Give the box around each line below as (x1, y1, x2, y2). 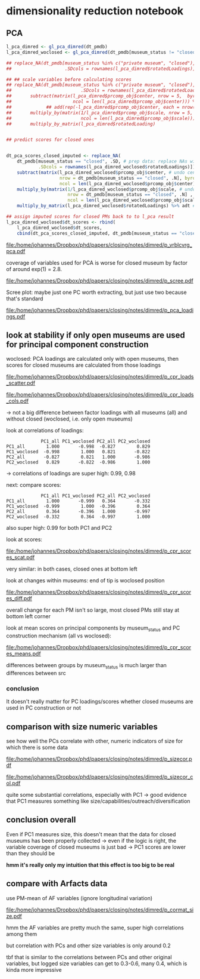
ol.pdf (6, 779, 21, 787)
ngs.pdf (6, 312, 26, 320)
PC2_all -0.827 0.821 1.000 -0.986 (6, 454, 151, 461)
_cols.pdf (6, 397, 29, 404)
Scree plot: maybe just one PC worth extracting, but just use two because (6, 289, 187, 296)
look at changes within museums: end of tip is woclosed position (6, 577, 165, 584)
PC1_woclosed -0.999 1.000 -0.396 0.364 (6, 504, 151, 510)
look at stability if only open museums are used (6, 330, 186, 340)
